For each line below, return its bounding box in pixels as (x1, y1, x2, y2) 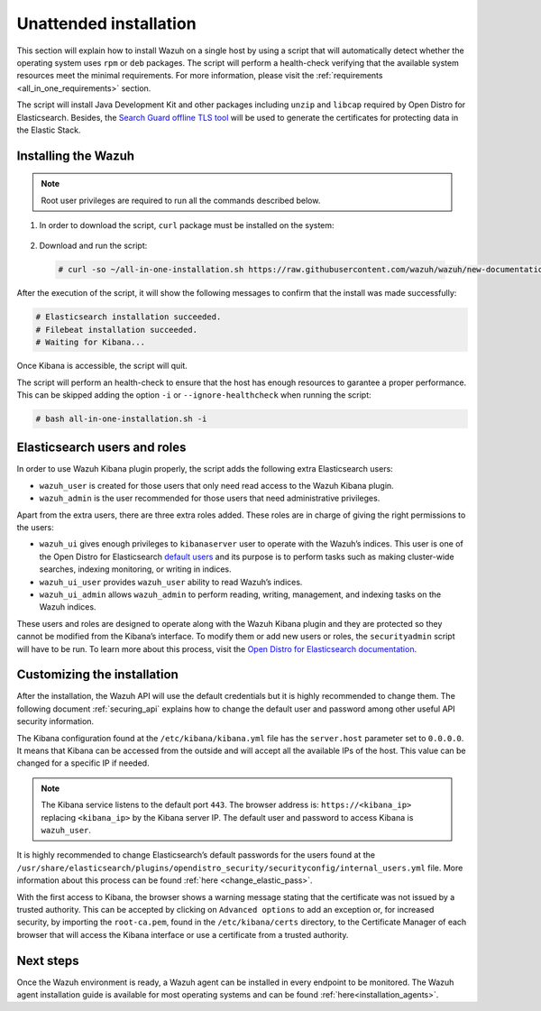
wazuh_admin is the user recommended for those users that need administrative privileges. (39, 492, 381, 504)
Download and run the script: (39, 240, 148, 252)
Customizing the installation (16, 667, 179, 683)
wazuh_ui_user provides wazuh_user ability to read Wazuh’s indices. (39, 576, 303, 587)
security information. (16, 716, 95, 727)
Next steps (16, 952, 79, 969)
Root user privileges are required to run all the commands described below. (41, 195, 321, 206)
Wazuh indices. (39, 602, 96, 612)
